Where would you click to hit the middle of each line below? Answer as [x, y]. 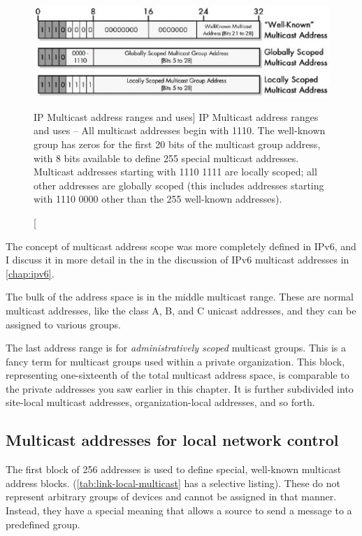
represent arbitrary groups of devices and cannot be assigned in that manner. [171, 497]
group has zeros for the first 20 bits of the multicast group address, [177, 144]
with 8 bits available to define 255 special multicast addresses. [166, 158]
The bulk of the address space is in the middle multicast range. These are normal [180, 297]
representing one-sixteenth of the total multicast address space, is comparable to [178, 375]
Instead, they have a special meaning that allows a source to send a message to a [179, 510]
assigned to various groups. [63, 324]
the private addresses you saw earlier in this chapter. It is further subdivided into [180, 388]
